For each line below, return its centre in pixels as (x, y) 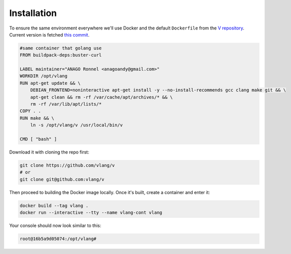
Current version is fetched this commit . (49, 34)
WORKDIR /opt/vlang (43, 76)
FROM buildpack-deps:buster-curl (61, 55)
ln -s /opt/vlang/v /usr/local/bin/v (76, 125)
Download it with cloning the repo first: (49, 152)
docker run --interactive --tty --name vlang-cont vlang (91, 213)
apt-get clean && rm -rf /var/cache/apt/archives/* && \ (101, 97)
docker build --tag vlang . (54, 205)
